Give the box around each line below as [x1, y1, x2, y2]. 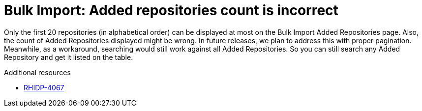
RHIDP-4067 [24, 83, 64, 92]
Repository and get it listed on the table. [4, 53, 133, 61]
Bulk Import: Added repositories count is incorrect [4, 2, 338, 19]
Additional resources [4, 68, 71, 77]
